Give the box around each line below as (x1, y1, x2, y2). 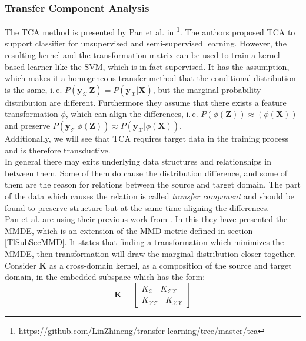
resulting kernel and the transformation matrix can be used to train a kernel (5, 49, 280, 61)
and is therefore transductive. (5, 143, 111, 156)
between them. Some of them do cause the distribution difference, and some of (5, 166, 288, 179)
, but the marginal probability (152, 83, 261, 95)
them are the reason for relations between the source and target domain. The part (5, 178, 301, 190)
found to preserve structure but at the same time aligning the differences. (5, 201, 270, 213)
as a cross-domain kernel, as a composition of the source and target (49, 259, 292, 271)
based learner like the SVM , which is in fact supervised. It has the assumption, (5, 60, 290, 72)
